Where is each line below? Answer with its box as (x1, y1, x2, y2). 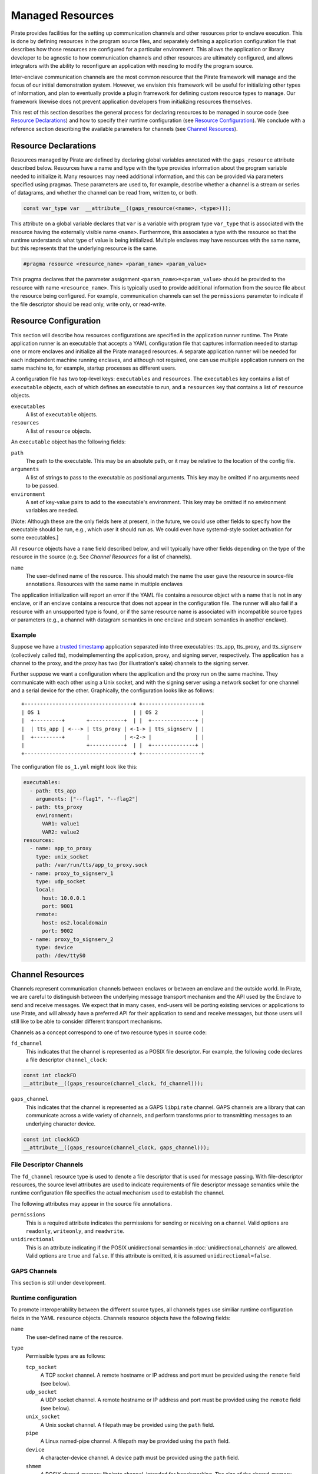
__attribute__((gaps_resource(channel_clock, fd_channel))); (23, 1080, 204, 1087)
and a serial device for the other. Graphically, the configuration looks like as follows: (11, 687, 214, 694)
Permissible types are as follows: (25, 1353, 106, 1360)
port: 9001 (42, 903, 74, 910)
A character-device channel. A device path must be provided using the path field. (40, 1454, 240, 1462)
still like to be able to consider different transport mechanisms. (11, 1018, 163, 1025)
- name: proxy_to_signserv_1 (29, 870, 114, 877)
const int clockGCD (23, 1136, 79, 1143)
